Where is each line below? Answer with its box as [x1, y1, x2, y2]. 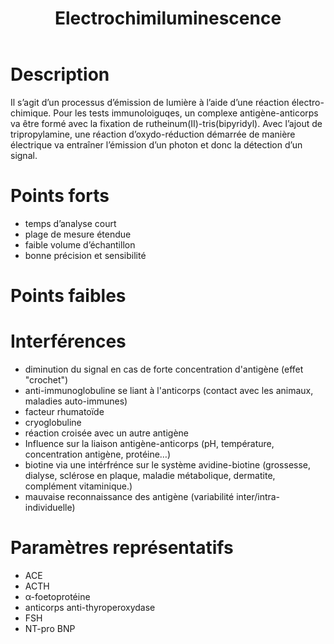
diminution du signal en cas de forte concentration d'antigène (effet [24, 363, 304, 375]
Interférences [10, 330, 127, 353]
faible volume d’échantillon [24, 238, 136, 251]
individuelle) [24, 502, 76, 513]
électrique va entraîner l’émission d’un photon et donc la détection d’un [10, 138, 303, 151]
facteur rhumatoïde [24, 406, 105, 417]
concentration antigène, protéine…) [24, 448, 172, 460]
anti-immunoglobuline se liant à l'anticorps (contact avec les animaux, [24, 385, 314, 396]
